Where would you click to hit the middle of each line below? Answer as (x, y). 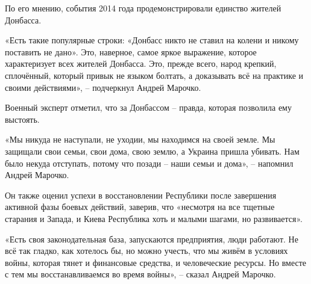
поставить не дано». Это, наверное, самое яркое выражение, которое (131, 51)
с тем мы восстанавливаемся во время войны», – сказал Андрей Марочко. (140, 274)
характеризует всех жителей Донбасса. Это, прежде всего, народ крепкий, (141, 63)
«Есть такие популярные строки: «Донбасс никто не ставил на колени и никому (152, 40)
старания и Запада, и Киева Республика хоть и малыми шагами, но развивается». (154, 218)
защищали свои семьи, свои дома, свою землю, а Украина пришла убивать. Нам (152, 151)
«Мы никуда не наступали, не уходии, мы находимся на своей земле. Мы (140, 139)
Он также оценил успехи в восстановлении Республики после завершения (141, 195)
